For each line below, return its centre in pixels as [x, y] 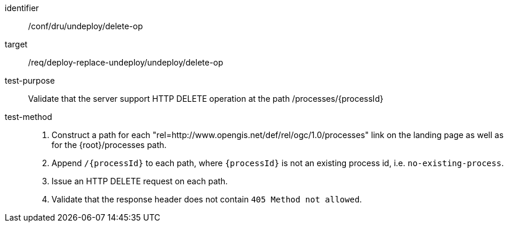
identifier [22, 8]
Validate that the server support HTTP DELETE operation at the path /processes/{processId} [206, 99]
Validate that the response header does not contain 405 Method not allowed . [207, 199]
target [16, 44]
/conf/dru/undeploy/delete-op [86, 26]
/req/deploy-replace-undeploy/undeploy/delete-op [126, 62]
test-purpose [30, 80]
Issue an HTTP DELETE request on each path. [140, 181]
